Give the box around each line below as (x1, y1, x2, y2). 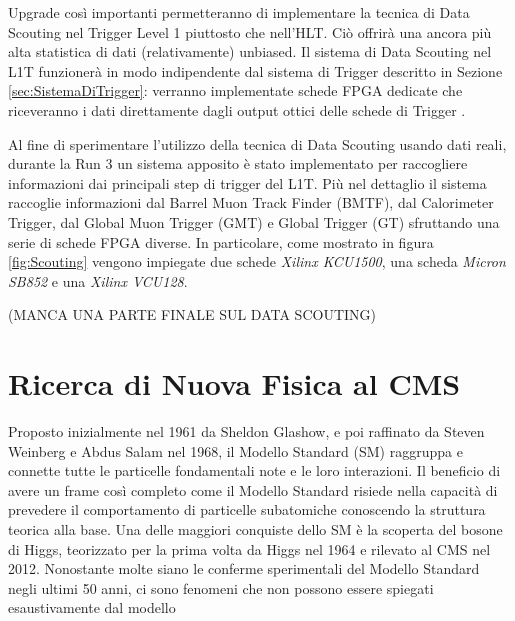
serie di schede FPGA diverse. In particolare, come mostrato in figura (8, 231, 434, 252)
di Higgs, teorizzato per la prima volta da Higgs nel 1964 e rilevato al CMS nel (8, 538, 491, 559)
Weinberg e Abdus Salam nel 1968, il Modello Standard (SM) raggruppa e (8, 440, 463, 461)
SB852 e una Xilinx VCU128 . (8, 270, 188, 291)
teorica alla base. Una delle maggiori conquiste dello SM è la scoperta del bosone (8, 519, 503, 539)
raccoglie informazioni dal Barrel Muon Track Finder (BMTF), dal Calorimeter (8, 192, 494, 213)
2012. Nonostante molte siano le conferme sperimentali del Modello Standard (8, 558, 480, 579)
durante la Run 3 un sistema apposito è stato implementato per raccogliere (8, 153, 468, 174)
